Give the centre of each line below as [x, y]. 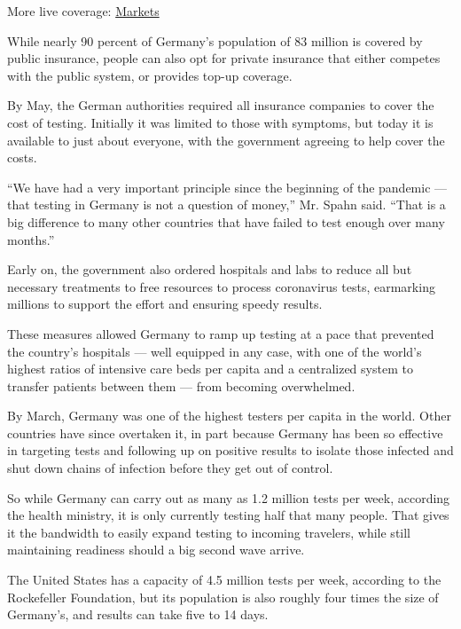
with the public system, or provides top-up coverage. [150, 75]
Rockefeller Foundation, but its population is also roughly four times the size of [223, 597]
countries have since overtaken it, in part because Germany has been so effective [225, 432]
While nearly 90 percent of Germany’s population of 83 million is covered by [215, 40]
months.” [31, 239]
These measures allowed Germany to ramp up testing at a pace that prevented [221, 333]
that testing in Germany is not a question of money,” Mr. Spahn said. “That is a [227, 204]
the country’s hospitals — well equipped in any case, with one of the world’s [215, 351]
